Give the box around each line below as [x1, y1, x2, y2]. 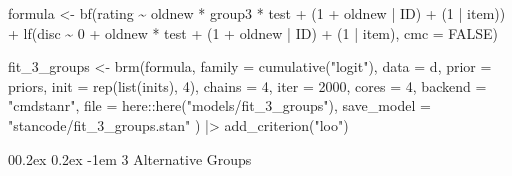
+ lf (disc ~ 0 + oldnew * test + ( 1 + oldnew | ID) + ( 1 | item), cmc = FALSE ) [8, 22, 498, 43]
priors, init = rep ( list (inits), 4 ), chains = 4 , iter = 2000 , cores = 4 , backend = [8, 75, 487, 96]
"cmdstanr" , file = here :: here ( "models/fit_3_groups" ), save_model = [8, 95, 431, 116]
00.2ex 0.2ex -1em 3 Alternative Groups [8, 148, 252, 169]
